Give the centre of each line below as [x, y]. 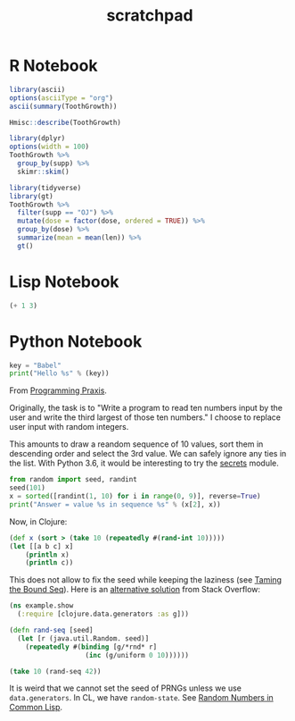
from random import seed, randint [74, 480]
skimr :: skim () [43, 172]
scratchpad [150, 16]
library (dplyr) [37, 138]
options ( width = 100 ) [49, 147]
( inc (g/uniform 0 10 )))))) [137, 655]
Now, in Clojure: [38, 521]
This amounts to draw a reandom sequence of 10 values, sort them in [136, 444]
